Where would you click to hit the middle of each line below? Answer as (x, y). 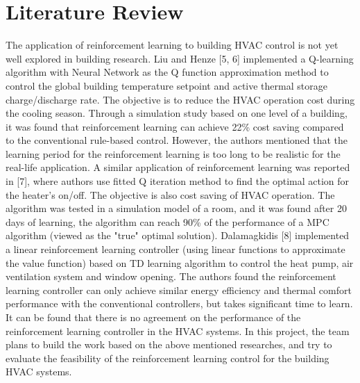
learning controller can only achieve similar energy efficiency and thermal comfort (179, 290)
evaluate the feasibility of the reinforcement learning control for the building (168, 358)
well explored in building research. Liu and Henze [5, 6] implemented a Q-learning (180, 58)
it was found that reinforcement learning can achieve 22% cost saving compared (175, 126)
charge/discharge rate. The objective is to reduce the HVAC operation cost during (180, 99)
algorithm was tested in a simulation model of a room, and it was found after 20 (176, 208)
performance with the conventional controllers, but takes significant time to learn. (179, 303)
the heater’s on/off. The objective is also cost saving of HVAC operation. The (170, 194)
